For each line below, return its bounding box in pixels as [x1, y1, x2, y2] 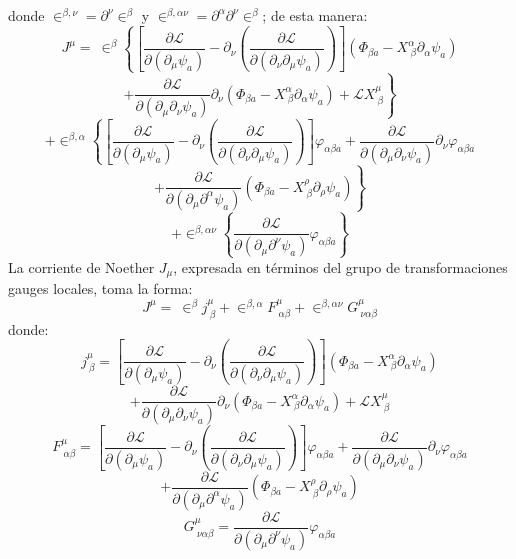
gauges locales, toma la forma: [8, 278, 193, 299]
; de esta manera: [262, 5, 368, 25]
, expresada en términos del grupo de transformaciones [173, 256, 508, 277]
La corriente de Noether [8, 256, 155, 277]
